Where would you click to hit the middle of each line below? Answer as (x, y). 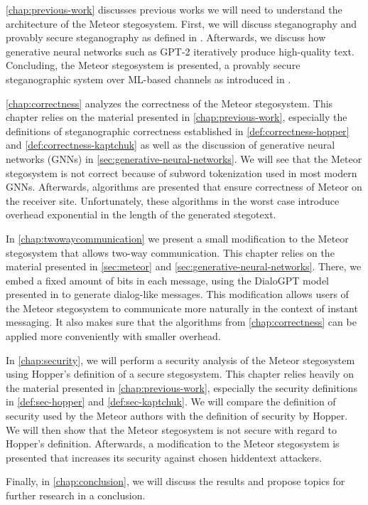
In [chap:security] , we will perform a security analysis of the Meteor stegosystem (180, 360)
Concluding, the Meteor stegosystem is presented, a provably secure (153, 65)
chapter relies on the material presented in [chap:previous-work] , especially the (177, 117)
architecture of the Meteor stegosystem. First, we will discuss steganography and (182, 23)
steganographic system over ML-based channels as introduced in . (148, 79)
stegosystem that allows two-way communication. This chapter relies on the (170, 252)
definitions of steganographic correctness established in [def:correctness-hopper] (178, 131)
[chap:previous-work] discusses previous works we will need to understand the (174, 9)
